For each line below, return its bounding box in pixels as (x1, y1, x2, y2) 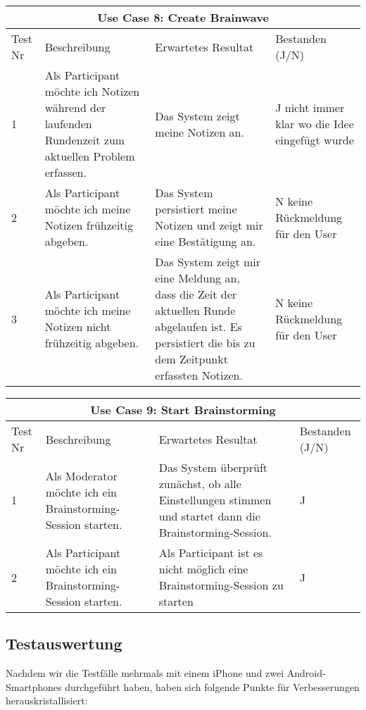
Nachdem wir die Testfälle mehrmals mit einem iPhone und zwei (6, 666, 284, 680)
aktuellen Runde (155, 302, 236, 318)
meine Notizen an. (155, 123, 244, 140)
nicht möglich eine (158, 561, 248, 577)
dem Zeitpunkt (155, 351, 228, 367)
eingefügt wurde (275, 132, 354, 148)
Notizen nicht (44, 318, 111, 335)
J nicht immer (275, 99, 345, 116)
